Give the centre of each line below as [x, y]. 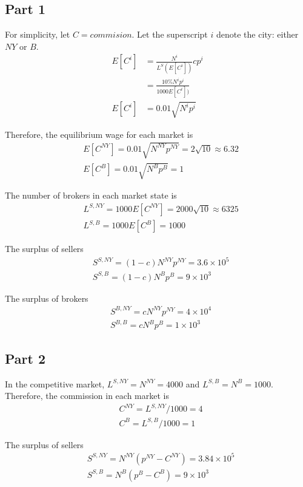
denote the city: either [257, 34]
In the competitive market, [55, 383]
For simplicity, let [38, 34]
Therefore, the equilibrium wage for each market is [99, 134]
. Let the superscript [170, 34]
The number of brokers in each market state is [91, 195]
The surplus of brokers [47, 298]
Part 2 [25, 358]
